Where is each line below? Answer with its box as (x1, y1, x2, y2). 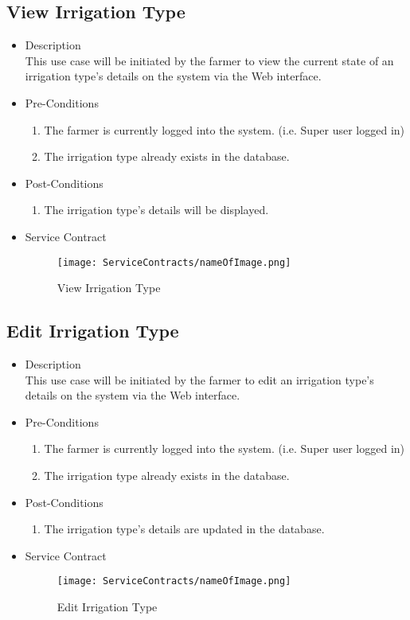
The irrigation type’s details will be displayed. (44, 201, 269, 218)
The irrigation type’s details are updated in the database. (44, 521, 325, 537)
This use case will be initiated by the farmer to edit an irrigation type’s (25, 371, 374, 388)
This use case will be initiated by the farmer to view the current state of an (25, 52, 394, 68)
